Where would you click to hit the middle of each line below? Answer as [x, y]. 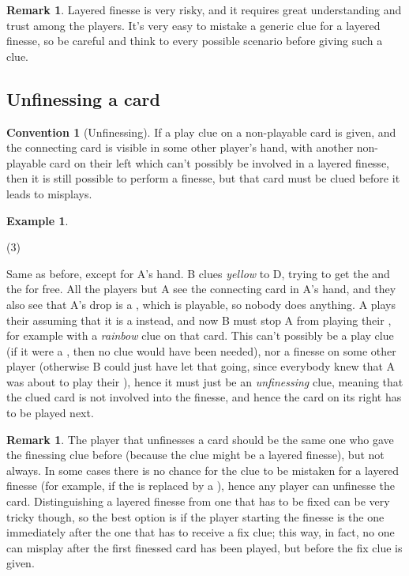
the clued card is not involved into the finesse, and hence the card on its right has [204, 397]
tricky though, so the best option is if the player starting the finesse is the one [195, 516]
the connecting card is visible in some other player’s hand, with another [180, 147]
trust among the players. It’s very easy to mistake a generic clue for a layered [193, 25]
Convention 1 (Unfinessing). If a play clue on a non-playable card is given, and [201, 132]
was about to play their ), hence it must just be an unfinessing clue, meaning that [205, 381]
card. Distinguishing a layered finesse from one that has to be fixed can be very [198, 501]
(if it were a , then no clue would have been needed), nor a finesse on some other [201, 350]
